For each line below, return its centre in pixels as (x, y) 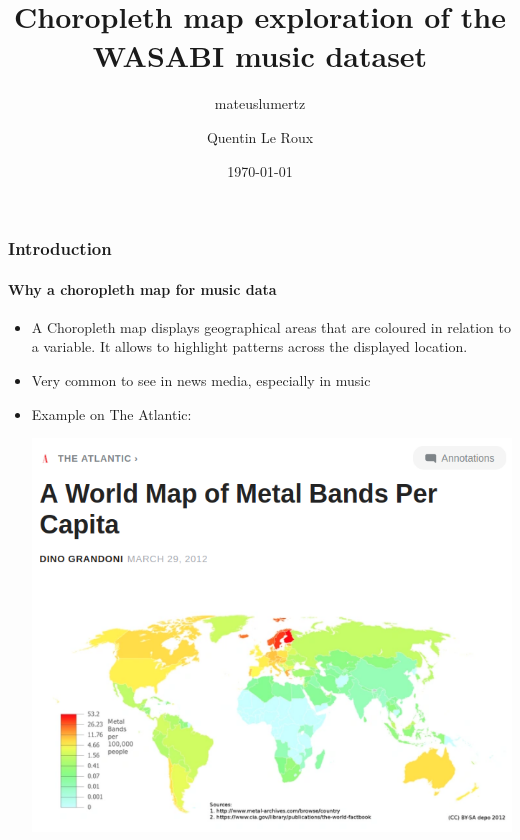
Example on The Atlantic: (111, 413)
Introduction (60, 248)
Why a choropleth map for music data (142, 288)
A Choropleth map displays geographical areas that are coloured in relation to (271, 326)
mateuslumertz (260, 103)
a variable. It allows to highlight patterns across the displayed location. (249, 346)
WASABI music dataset (260, 55)
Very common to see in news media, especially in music (201, 380)
